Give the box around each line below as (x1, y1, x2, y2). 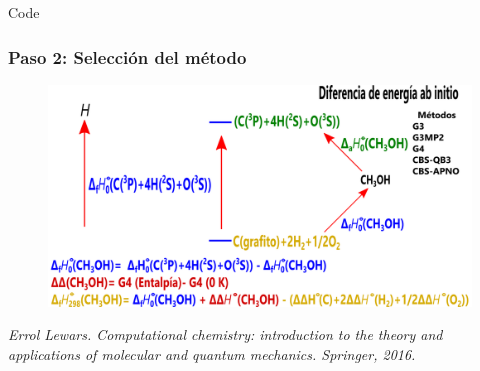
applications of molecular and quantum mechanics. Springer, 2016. (8, 343, 416, 364)
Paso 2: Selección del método (8, 44, 247, 69)
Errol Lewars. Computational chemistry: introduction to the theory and (8, 324, 443, 345)
